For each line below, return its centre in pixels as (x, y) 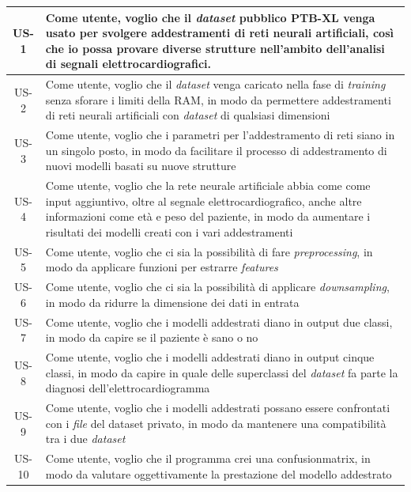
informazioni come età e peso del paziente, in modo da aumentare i (208, 216)
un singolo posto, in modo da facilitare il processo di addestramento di (216, 150)
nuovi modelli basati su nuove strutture (141, 166)
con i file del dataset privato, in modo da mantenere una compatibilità (216, 423)
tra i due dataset (85, 439)
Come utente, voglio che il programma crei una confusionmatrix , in (208, 458)
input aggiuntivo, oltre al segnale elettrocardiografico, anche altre (204, 201)
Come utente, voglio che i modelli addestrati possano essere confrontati (218, 408)
